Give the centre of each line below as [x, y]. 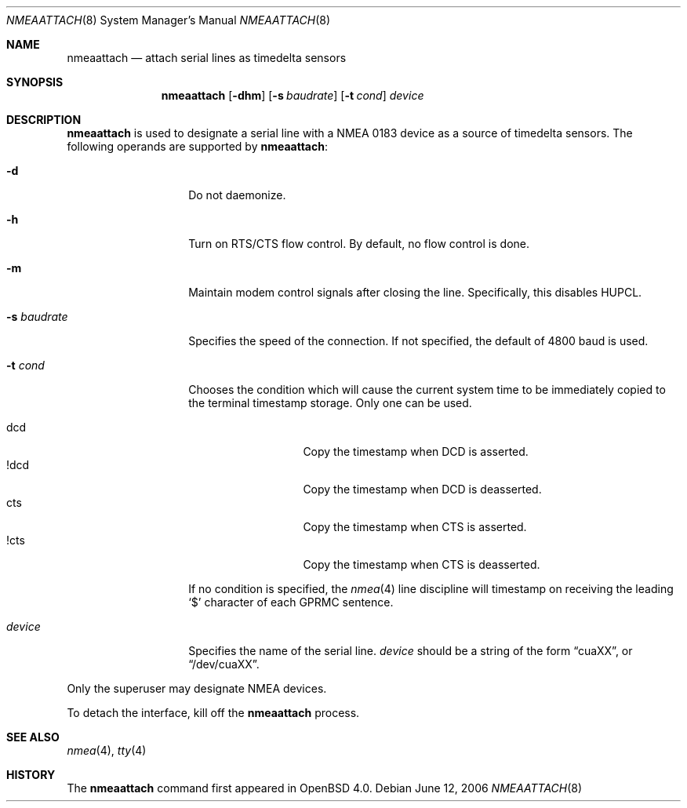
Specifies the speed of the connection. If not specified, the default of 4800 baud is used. [418, 341]
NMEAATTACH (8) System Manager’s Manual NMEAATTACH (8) [169, 20]
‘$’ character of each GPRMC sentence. [291, 602]
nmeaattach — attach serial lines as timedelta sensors [207, 58]
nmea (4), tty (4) [107, 750]
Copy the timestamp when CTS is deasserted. [422, 564]
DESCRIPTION [44, 120]
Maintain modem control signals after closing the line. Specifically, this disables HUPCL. [415, 292]
